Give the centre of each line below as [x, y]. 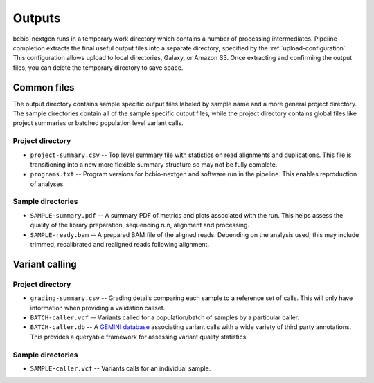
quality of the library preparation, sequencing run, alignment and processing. [140, 225]
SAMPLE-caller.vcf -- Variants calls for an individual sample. [121, 368]
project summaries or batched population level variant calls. [98, 123]
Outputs [37, 18]
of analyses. [47, 184]
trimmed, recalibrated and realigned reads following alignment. [120, 245]
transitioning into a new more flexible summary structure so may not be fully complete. [154, 164]
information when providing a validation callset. [98, 308]
